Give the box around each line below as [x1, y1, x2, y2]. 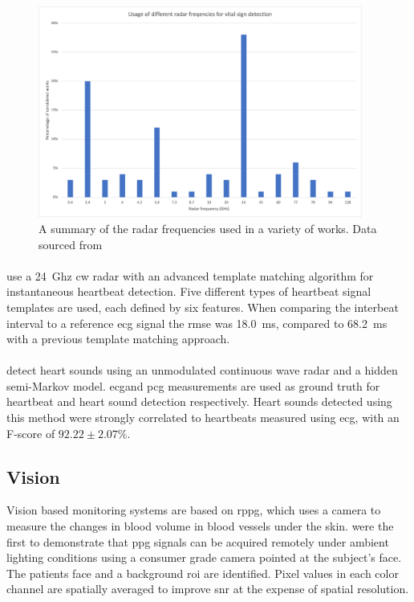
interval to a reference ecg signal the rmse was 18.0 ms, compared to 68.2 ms [6, 314, 388, 331]
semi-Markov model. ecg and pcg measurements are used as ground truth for [6, 377, 380, 394]
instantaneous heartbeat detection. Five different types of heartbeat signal [6, 283, 371, 300]
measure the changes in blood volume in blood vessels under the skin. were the [6, 518, 394, 534]
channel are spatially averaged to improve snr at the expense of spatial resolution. [6, 580, 409, 597]
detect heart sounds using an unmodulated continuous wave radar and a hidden [6, 362, 398, 379]
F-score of [6, 424, 55, 441]
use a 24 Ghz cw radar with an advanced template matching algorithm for [6, 267, 374, 284]
